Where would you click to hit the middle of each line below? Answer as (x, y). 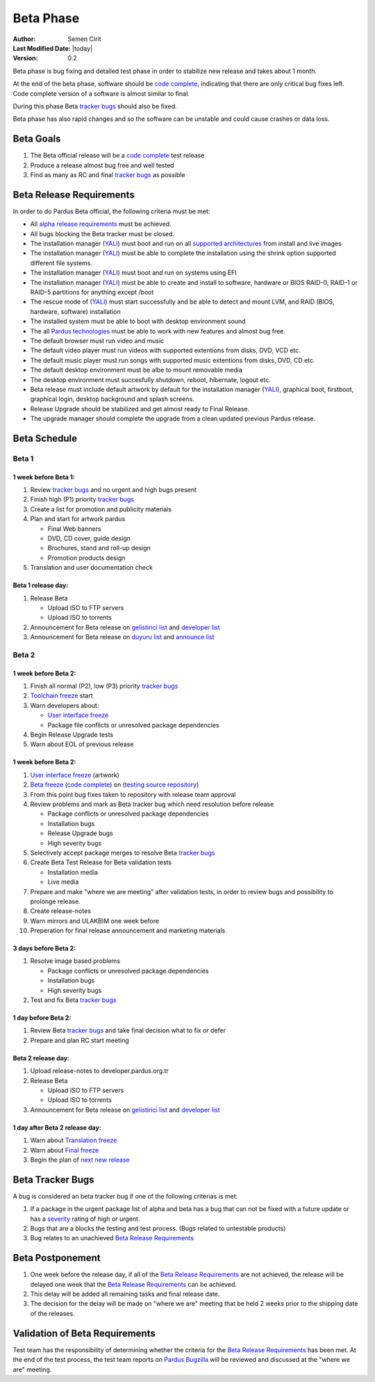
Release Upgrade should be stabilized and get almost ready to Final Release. (140, 409)
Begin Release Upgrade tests (72, 735)
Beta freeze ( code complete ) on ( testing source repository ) (115, 784)
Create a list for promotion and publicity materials (101, 509)
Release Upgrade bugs (81, 833)
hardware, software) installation (75, 311)
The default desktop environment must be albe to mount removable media (136, 370)
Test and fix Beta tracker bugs (73, 1000)
